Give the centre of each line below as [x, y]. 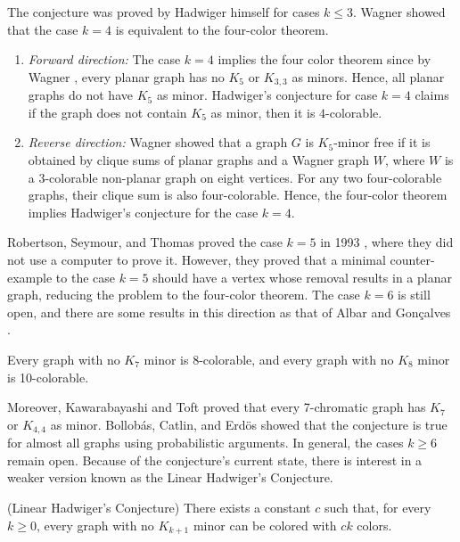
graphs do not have [80, 95]
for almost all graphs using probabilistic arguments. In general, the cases [205, 443]
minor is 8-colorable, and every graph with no [269, 359]
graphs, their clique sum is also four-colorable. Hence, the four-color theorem [238, 195]
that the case [43, 29]
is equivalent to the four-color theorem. [222, 29]
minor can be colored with [265, 525]
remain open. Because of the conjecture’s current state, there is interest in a [215, 460]
